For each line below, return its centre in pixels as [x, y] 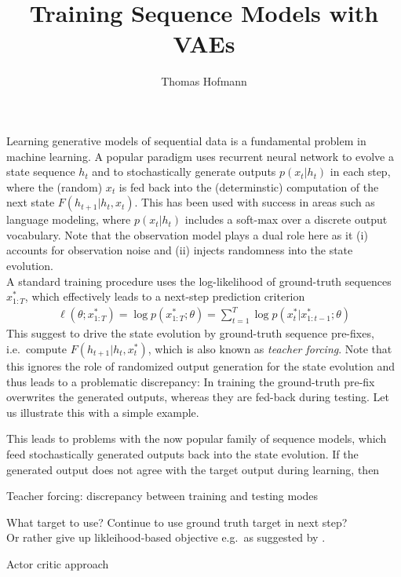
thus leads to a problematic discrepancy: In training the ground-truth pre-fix [191, 381]
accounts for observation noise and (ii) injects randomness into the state [180, 250]
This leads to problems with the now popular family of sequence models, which [197, 438]
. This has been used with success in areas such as [255, 202]
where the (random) [55, 186]
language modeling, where [69, 219]
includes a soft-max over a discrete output [286, 219]
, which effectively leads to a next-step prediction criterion [165, 296]
